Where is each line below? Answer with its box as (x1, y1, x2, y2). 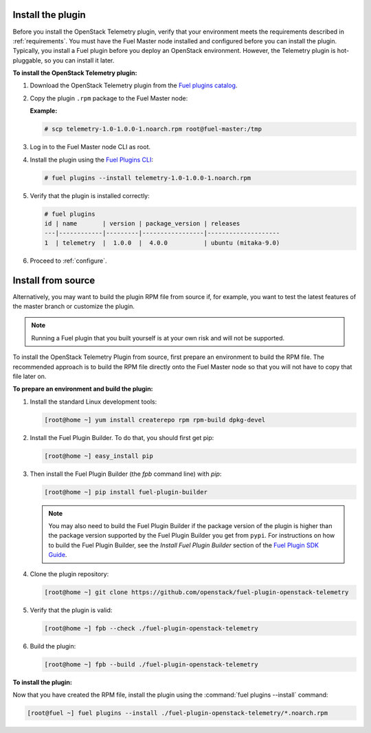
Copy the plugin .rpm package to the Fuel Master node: (30, 94, 188, 102)
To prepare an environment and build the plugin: (12, 385, 154, 393)
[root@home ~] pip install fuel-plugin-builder (44, 488, 207, 496)
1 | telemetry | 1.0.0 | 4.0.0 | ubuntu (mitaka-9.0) (44, 239, 280, 247)
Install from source (12, 274, 95, 286)
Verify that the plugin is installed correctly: (30, 191, 150, 199)
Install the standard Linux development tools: (30, 397, 157, 406)
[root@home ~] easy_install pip (44, 452, 154, 460)
